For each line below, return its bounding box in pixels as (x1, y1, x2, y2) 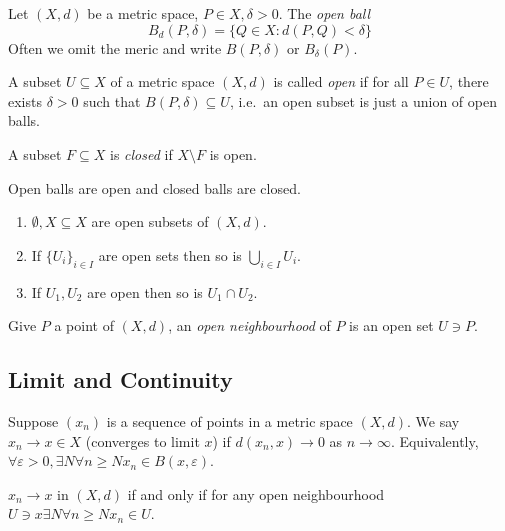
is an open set (349, 315, 434, 336)
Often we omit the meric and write (8, 37, 222, 58)
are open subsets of (91, 211, 209, 232)
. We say (407, 410, 460, 431)
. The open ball (278, 3, 371, 23)
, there (449, 71, 489, 92)
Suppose (8, 410, 59, 431)
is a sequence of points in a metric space (106, 410, 353, 431)
